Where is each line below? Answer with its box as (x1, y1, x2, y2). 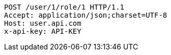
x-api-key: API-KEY (4, 27, 81, 35)
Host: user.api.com (4, 19, 81, 27)
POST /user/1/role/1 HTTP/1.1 (4, 3, 125, 11)
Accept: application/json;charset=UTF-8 (4, 11, 167, 19)
